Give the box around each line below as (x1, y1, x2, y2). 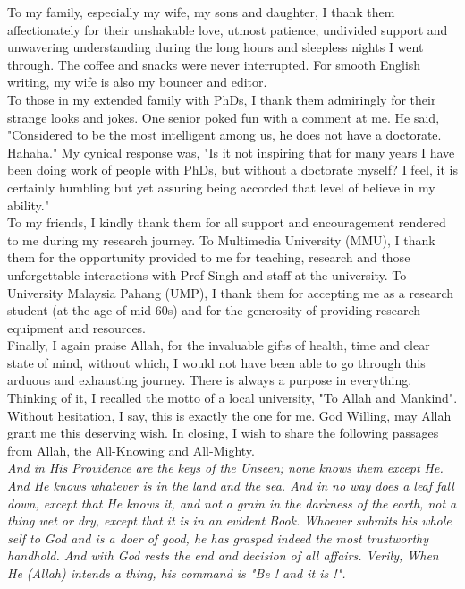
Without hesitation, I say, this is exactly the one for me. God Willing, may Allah (7, 405, 452, 424)
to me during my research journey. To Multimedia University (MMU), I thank (7, 230, 435, 249)
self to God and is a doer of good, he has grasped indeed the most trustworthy (7, 528, 429, 547)
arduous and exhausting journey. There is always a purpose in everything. (7, 371, 412, 389)
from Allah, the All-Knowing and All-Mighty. (7, 440, 255, 459)
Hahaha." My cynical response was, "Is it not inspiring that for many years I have (7, 142, 455, 161)
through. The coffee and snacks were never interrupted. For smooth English (7, 55, 421, 73)
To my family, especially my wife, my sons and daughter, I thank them (7, 3, 395, 21)
